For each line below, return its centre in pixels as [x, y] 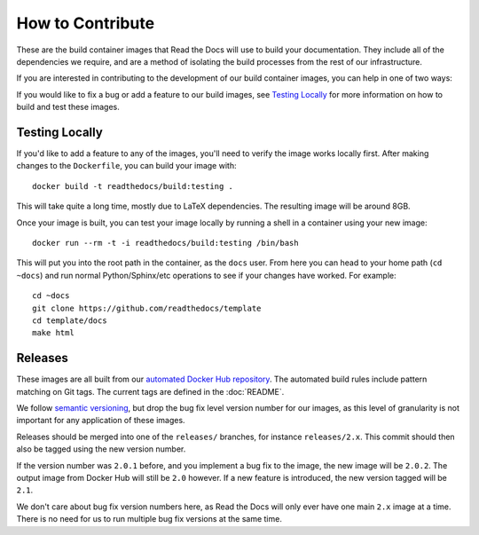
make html [53, 333]
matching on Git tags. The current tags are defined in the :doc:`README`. [150, 391]
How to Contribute [86, 23]
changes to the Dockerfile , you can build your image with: [126, 166]
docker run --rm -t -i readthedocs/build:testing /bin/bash [165, 243]
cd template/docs [70, 320]
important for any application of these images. [101, 421]
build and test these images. [68, 107]
